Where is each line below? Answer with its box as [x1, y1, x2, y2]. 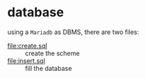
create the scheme [25, 49, 80, 57]
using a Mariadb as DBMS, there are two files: [7, 28, 140, 36]
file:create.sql [7, 41, 47, 50]
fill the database [25, 64, 72, 72]
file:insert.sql [7, 56, 45, 65]
